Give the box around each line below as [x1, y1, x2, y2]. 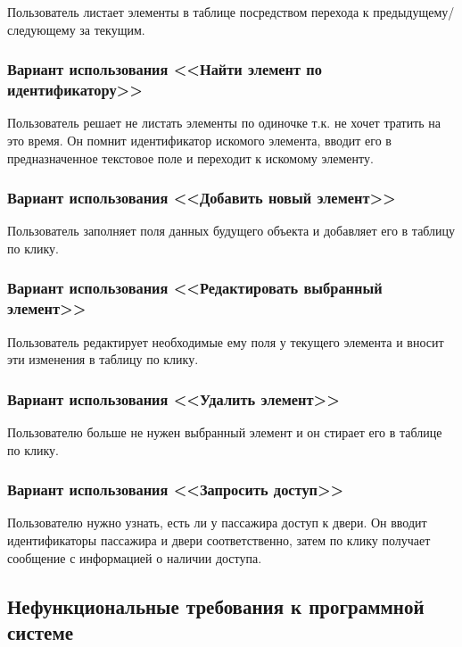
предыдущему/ [373, 3, 455, 21]
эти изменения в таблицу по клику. [7, 350, 199, 369]
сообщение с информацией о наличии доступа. [7, 548, 262, 567]
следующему [7, 20, 76, 38]
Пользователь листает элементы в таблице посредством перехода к [7, 3, 369, 21]
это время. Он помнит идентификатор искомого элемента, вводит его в [7, 130, 392, 149]
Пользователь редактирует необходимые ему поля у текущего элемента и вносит [7, 332, 444, 351]
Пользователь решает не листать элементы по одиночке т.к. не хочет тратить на [7, 113, 441, 132]
